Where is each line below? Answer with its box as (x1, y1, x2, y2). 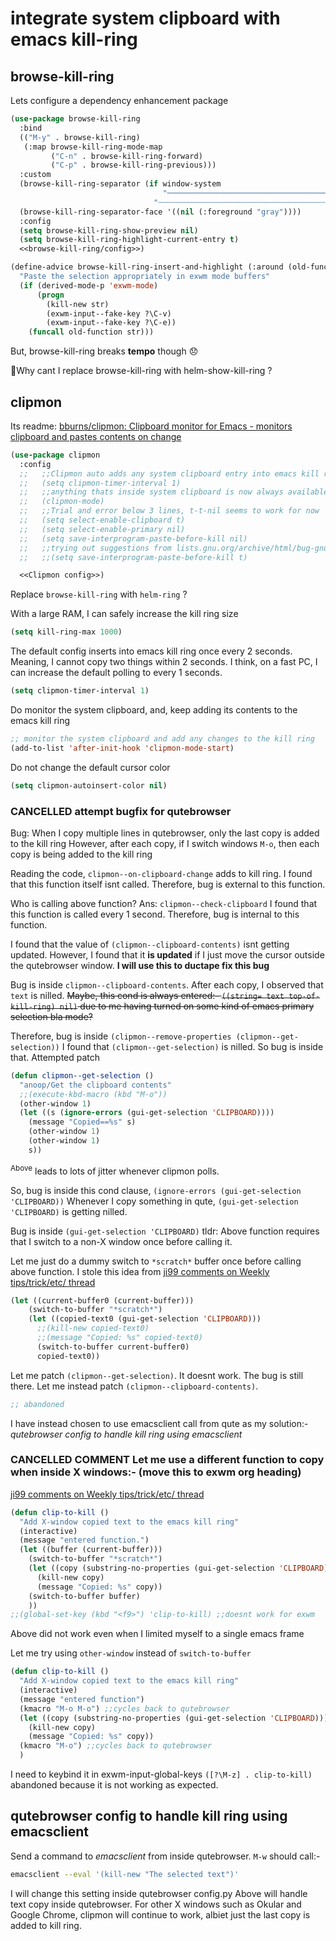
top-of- (288, 991, 321, 1001)
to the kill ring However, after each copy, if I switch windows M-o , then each (10, 837, 320, 849)
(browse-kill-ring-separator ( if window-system (19, 179, 222, 189)
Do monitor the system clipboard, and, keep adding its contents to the (10, 704, 298, 716)
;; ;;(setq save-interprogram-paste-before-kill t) (19, 552, 248, 562)
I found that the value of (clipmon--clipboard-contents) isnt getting (10, 938, 290, 950)
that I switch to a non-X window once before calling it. (10, 1235, 233, 1247)
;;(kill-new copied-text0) (36, 1323, 150, 1334)
